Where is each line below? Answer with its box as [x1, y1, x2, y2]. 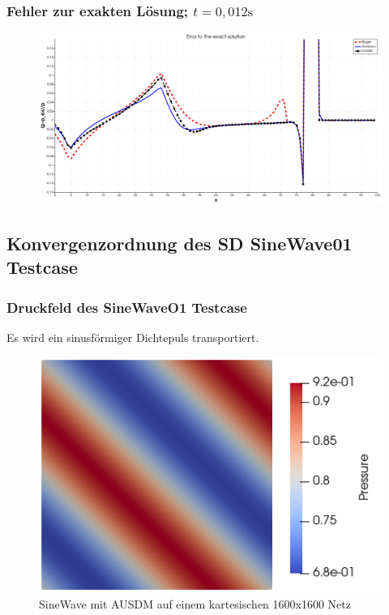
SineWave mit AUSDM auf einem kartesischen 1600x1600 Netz [39, 595, 351, 612]
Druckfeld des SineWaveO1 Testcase [6, 297, 247, 317]
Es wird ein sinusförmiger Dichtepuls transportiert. [6, 328, 259, 345]
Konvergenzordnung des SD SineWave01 [6, 230, 353, 255]
